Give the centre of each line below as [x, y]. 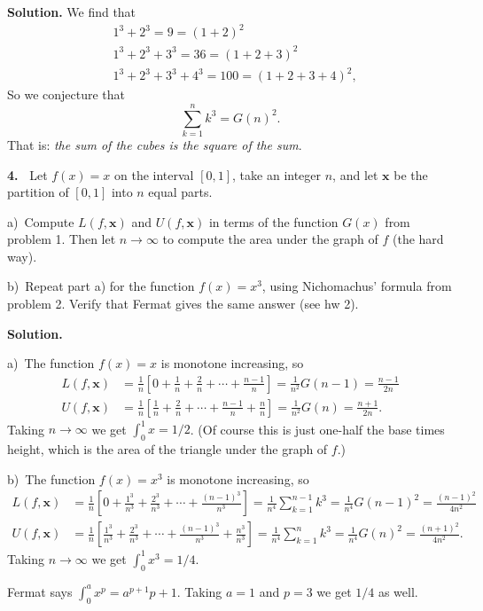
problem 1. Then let [62, 239]
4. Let [27, 174]
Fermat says [40, 591]
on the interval [154, 174]
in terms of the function [273, 221]
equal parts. [180, 192]
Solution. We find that [72, 12]
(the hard [418, 239]
